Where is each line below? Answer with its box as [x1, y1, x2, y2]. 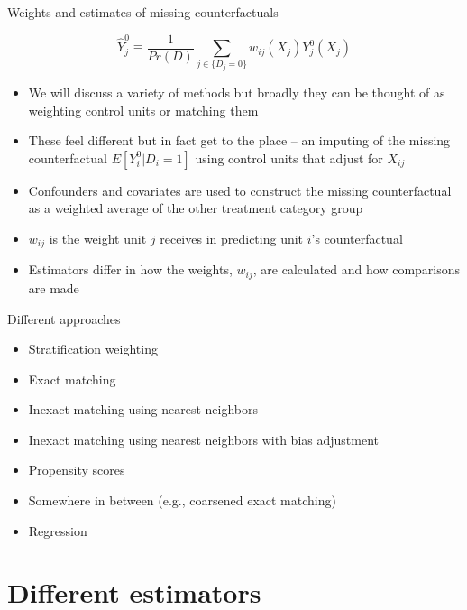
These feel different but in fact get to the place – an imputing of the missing [28, 131, 451, 150]
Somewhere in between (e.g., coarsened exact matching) [28, 491, 336, 510]
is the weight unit [49, 229, 147, 247]
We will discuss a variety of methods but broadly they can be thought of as [28, 83, 445, 102]
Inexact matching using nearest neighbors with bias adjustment [28, 430, 379, 448]
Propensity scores [28, 460, 125, 479]
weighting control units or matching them [28, 100, 259, 119]
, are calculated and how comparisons [252, 260, 461, 279]
